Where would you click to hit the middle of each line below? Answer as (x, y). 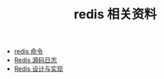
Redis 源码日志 (36, 60)
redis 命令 (29, 51)
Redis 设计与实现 (39, 69)
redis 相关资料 (115, 14)
